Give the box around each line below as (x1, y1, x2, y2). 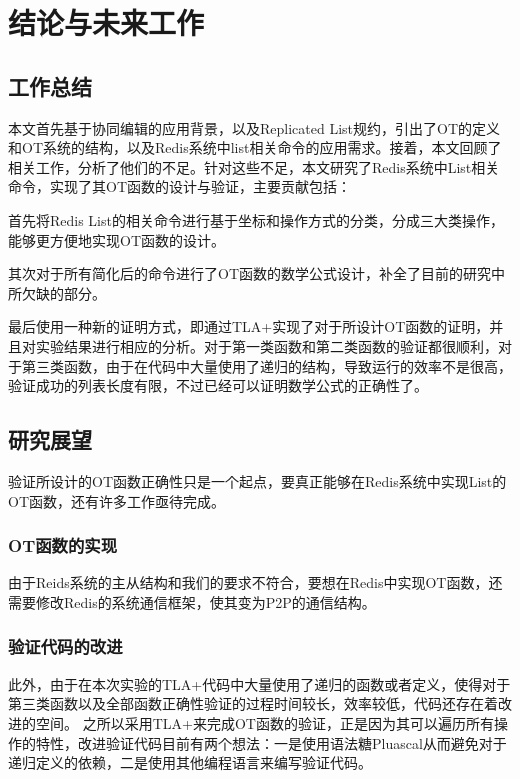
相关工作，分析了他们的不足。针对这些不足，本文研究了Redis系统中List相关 (8, 156, 500, 177)
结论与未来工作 (8, 2, 205, 43)
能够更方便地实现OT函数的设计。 (8, 229, 225, 250)
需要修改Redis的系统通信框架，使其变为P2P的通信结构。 (8, 591, 376, 612)
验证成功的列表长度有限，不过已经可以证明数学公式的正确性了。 (8, 375, 428, 396)
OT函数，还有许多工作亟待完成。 (8, 490, 225, 511)
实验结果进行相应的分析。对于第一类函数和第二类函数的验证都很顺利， (35, 335, 498, 356)
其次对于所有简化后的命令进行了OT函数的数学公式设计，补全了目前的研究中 (8, 263, 505, 284)
